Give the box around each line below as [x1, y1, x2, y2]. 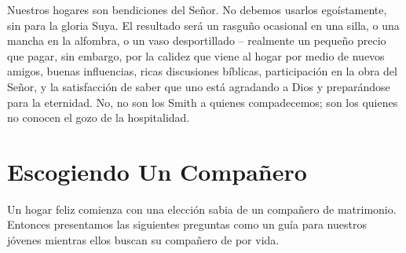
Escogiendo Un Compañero [7, 155, 307, 187]
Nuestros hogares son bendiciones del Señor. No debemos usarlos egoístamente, [7, 2, 387, 17]
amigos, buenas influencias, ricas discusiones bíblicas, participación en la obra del [7, 63, 397, 79]
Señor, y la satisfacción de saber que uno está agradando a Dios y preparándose [7, 78, 390, 94]
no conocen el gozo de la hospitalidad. [7, 109, 190, 126]
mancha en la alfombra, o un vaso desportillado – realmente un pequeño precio [7, 32, 386, 49]
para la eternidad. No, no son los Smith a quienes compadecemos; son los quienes [7, 93, 398, 110]
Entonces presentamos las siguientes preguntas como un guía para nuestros [7, 216, 367, 233]
